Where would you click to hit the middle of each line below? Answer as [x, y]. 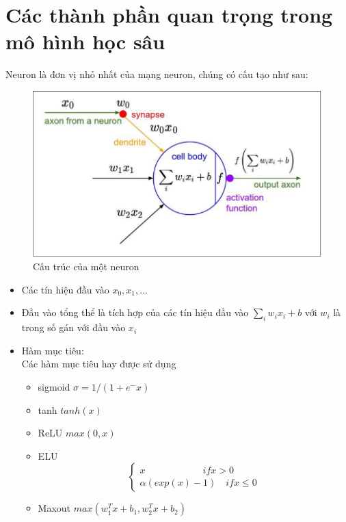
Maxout [54, 508]
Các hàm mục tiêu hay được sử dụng [99, 364]
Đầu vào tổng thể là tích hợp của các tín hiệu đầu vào [135, 312]
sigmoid [54, 387]
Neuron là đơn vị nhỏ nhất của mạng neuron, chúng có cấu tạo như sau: [157, 74]
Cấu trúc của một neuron [86, 266]
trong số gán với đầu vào [74, 327]
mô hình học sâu [85, 41]
